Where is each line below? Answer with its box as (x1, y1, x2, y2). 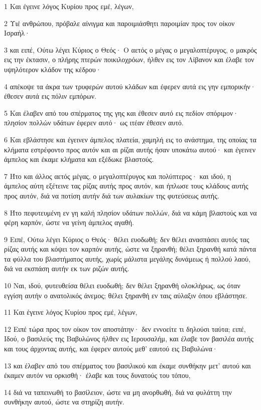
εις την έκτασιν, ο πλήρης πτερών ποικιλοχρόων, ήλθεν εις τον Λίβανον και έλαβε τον (4, 54, 254, 65)
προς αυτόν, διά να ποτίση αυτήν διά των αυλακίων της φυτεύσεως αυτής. (4, 190, 219, 200)
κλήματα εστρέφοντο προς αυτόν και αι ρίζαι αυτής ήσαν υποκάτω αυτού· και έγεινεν (4, 144, 255, 154)
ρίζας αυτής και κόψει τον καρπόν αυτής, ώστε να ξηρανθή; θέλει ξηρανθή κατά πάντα (4, 244, 256, 254)
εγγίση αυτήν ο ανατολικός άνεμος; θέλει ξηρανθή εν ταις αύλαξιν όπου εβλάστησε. (4, 290, 247, 300)
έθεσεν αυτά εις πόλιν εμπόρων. (4, 91, 96, 101)
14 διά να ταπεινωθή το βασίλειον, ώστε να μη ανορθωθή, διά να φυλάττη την (4, 386, 232, 397)
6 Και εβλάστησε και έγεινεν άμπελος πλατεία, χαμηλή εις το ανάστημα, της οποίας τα (4, 134, 256, 144)
